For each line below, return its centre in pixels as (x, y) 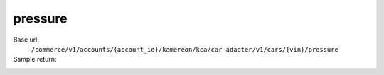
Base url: (26, 40)
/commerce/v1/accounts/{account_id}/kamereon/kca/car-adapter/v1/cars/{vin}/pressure (185, 49)
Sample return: (35, 59)
